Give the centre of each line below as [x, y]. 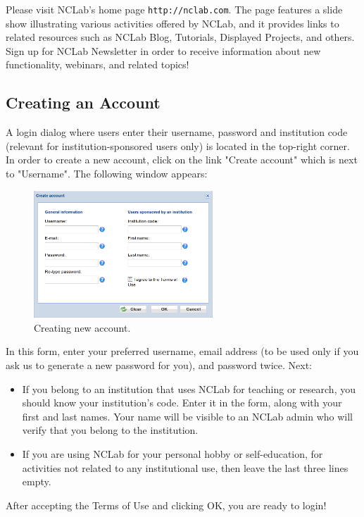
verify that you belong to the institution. [110, 430]
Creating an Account [83, 102]
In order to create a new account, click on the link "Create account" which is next [182, 160]
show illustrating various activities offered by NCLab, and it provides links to [172, 23]
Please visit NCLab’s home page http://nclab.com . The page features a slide [174, 9]
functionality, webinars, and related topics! [98, 64]
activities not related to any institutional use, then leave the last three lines [185, 467]
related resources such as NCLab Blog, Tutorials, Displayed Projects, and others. [180, 37]
